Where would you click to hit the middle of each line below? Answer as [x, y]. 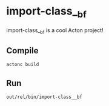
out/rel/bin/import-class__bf [45, 97]
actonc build [23, 65]
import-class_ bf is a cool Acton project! [55, 31]
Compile [22, 51]
